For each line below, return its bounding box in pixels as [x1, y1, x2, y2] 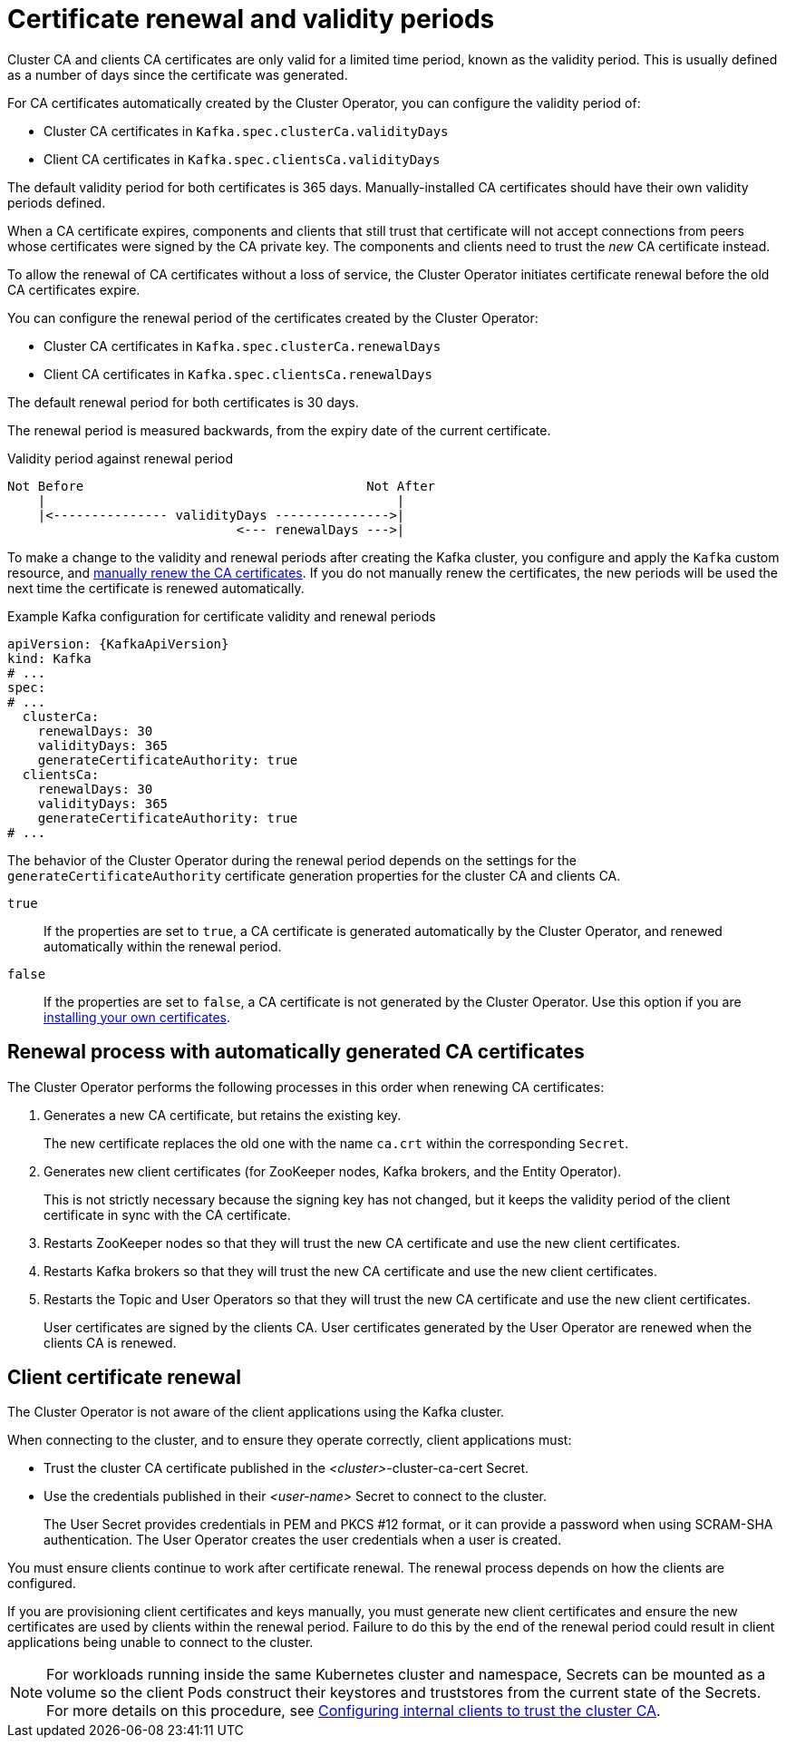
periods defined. [7, 194, 106, 210]
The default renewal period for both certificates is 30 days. [7, 394, 359, 410]
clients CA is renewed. [44, 1334, 177, 1350]
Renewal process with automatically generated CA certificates [7, 1040, 585, 1064]
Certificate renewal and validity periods [7, 4, 495, 34]
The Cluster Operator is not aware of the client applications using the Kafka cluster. [7, 1404, 505, 1420]
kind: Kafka [7, 650, 92, 666]
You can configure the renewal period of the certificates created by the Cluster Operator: [7, 309, 539, 326]
